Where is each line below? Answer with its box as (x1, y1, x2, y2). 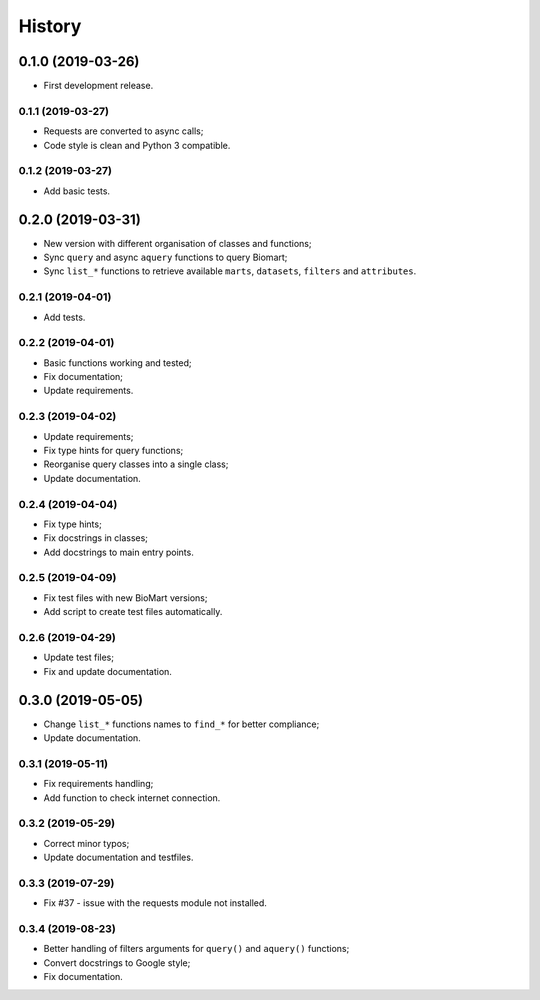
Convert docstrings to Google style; (43, 956, 191, 969)
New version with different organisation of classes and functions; (43, 237, 312, 249)
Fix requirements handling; (43, 778, 154, 790)
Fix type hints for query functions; (43, 445, 184, 457)
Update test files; (43, 651, 115, 664)
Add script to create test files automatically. (43, 606, 223, 618)
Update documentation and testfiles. (43, 851, 194, 864)
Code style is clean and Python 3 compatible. (43, 139, 231, 151)
